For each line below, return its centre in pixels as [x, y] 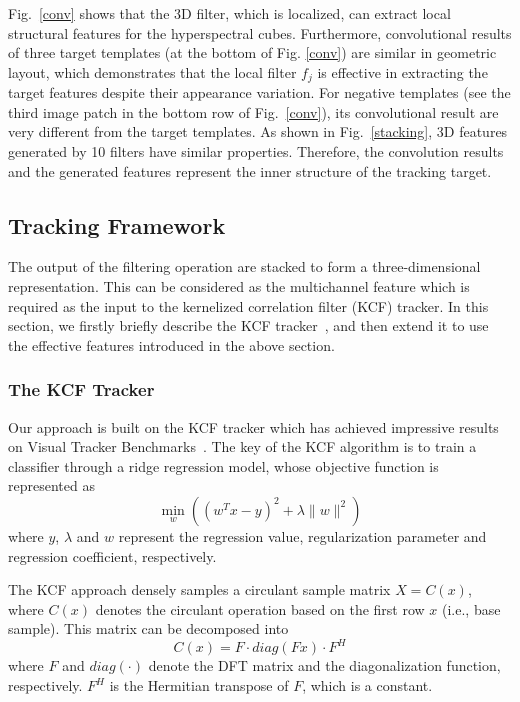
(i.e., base [471, 608]
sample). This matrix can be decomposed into [148, 628]
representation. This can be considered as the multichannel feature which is [239, 286]
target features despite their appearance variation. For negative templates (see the [259, 92]
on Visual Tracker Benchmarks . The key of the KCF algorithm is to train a [242, 446]
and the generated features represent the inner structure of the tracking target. [250, 170]
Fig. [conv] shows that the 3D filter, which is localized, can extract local [229, 13]
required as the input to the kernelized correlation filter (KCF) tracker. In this [248, 305]
